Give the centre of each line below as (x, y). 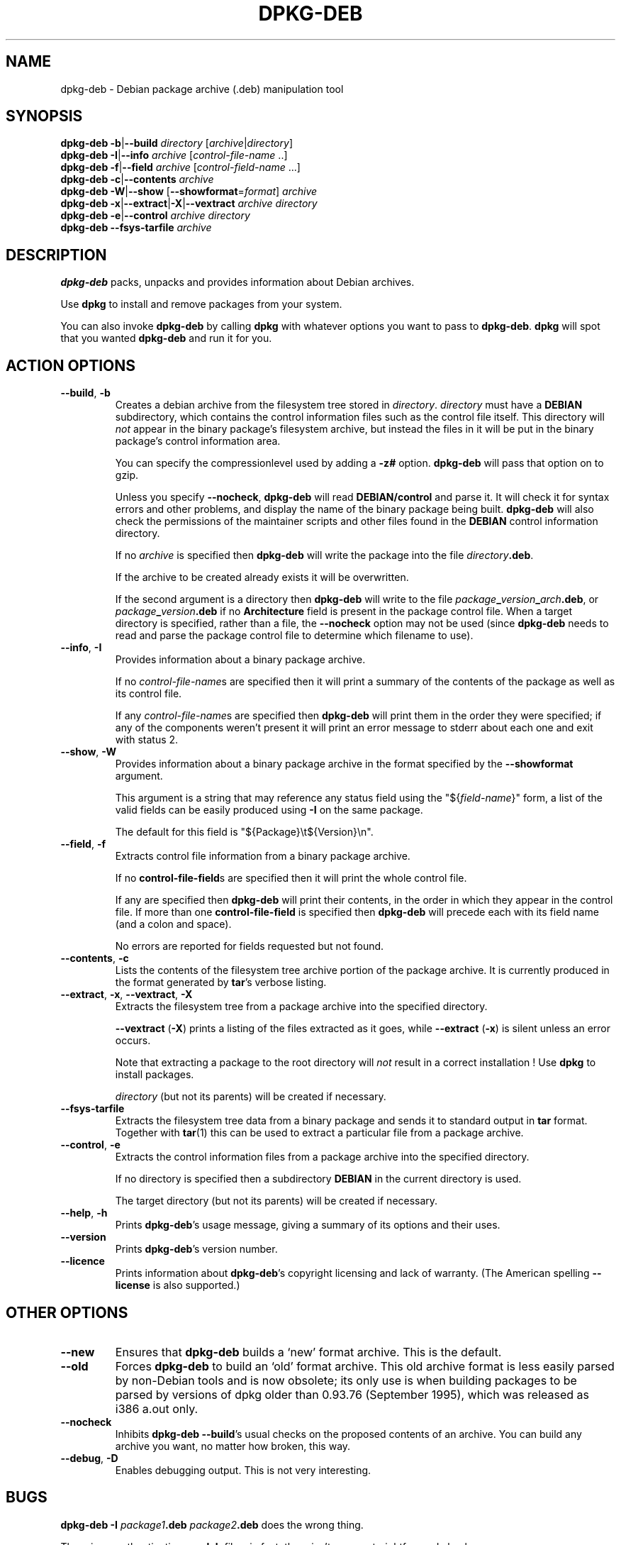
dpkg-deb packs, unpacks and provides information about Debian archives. (237, 282)
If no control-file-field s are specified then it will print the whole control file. (291, 878)
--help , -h (84, 1213)
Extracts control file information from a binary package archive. (263, 856)
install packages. (155, 1075)
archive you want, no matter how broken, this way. (233, 1446)
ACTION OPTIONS (71, 365)
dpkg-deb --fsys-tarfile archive (136, 228)
